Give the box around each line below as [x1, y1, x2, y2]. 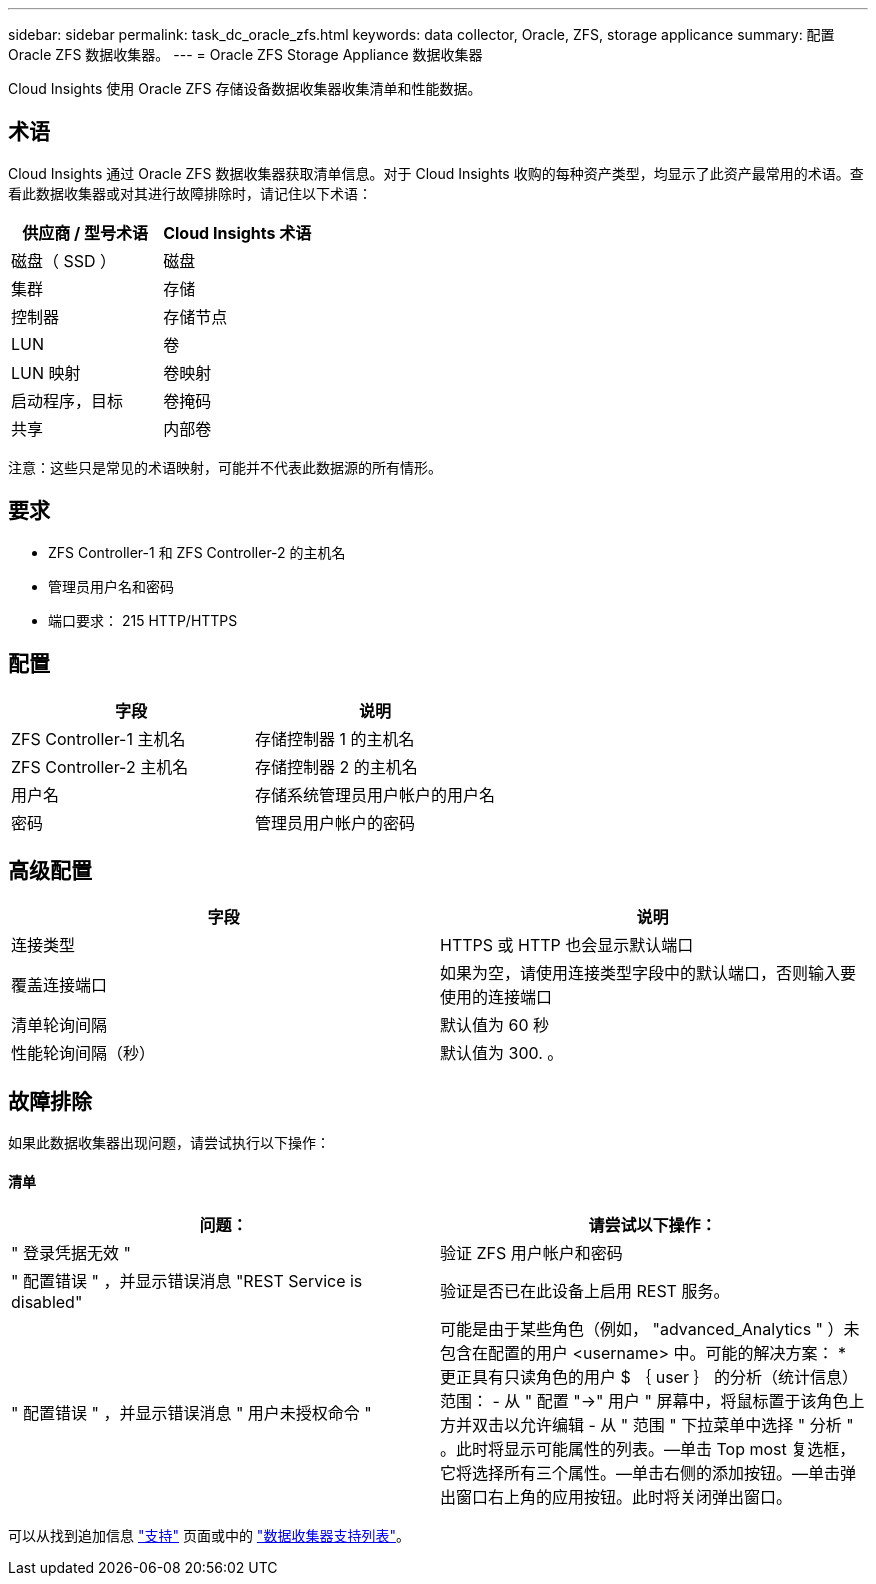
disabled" [11, 1292, 83, 1313]
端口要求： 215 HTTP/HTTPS [48, 611, 238, 629]
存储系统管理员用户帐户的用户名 [255, 784, 496, 805]
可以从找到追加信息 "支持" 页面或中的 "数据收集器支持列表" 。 [8, 1527, 410, 1545]
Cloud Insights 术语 [163, 222, 312, 243]
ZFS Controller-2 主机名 [11, 756, 189, 777]
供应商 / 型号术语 [22, 222, 148, 243]
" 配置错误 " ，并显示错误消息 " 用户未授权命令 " [11, 1403, 372, 1424]
